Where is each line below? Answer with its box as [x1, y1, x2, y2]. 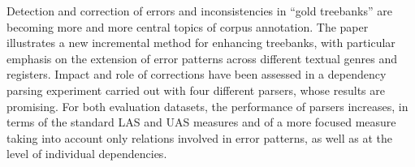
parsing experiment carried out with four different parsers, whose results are [6, 81, 385, 98]
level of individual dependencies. [6, 145, 167, 162]
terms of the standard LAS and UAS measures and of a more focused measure [6, 113, 396, 131]
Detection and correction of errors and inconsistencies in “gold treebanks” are [6, 2, 392, 19]
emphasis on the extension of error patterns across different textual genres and [6, 49, 398, 66]
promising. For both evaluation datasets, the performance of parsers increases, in [6, 97, 409, 114]
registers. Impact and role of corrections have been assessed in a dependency [6, 66, 387, 83]
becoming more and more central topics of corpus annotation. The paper [6, 18, 369, 35]
